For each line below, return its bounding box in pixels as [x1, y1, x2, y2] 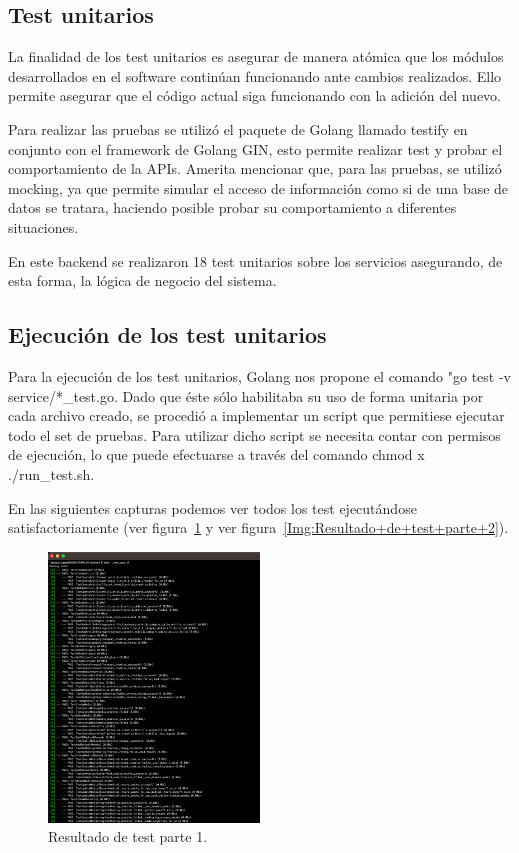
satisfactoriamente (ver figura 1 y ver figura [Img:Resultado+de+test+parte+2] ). [8, 517, 509, 538]
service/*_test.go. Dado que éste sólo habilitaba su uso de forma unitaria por [8, 385, 484, 406]
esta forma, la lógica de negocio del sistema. [8, 270, 277, 291]
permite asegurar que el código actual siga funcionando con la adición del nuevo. [8, 85, 502, 106]
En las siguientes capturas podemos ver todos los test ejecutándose [8, 497, 417, 518]
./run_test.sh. [8, 463, 95, 484]
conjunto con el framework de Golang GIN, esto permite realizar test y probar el [8, 138, 503, 159]
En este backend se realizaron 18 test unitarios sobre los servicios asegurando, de [8, 250, 503, 271]
